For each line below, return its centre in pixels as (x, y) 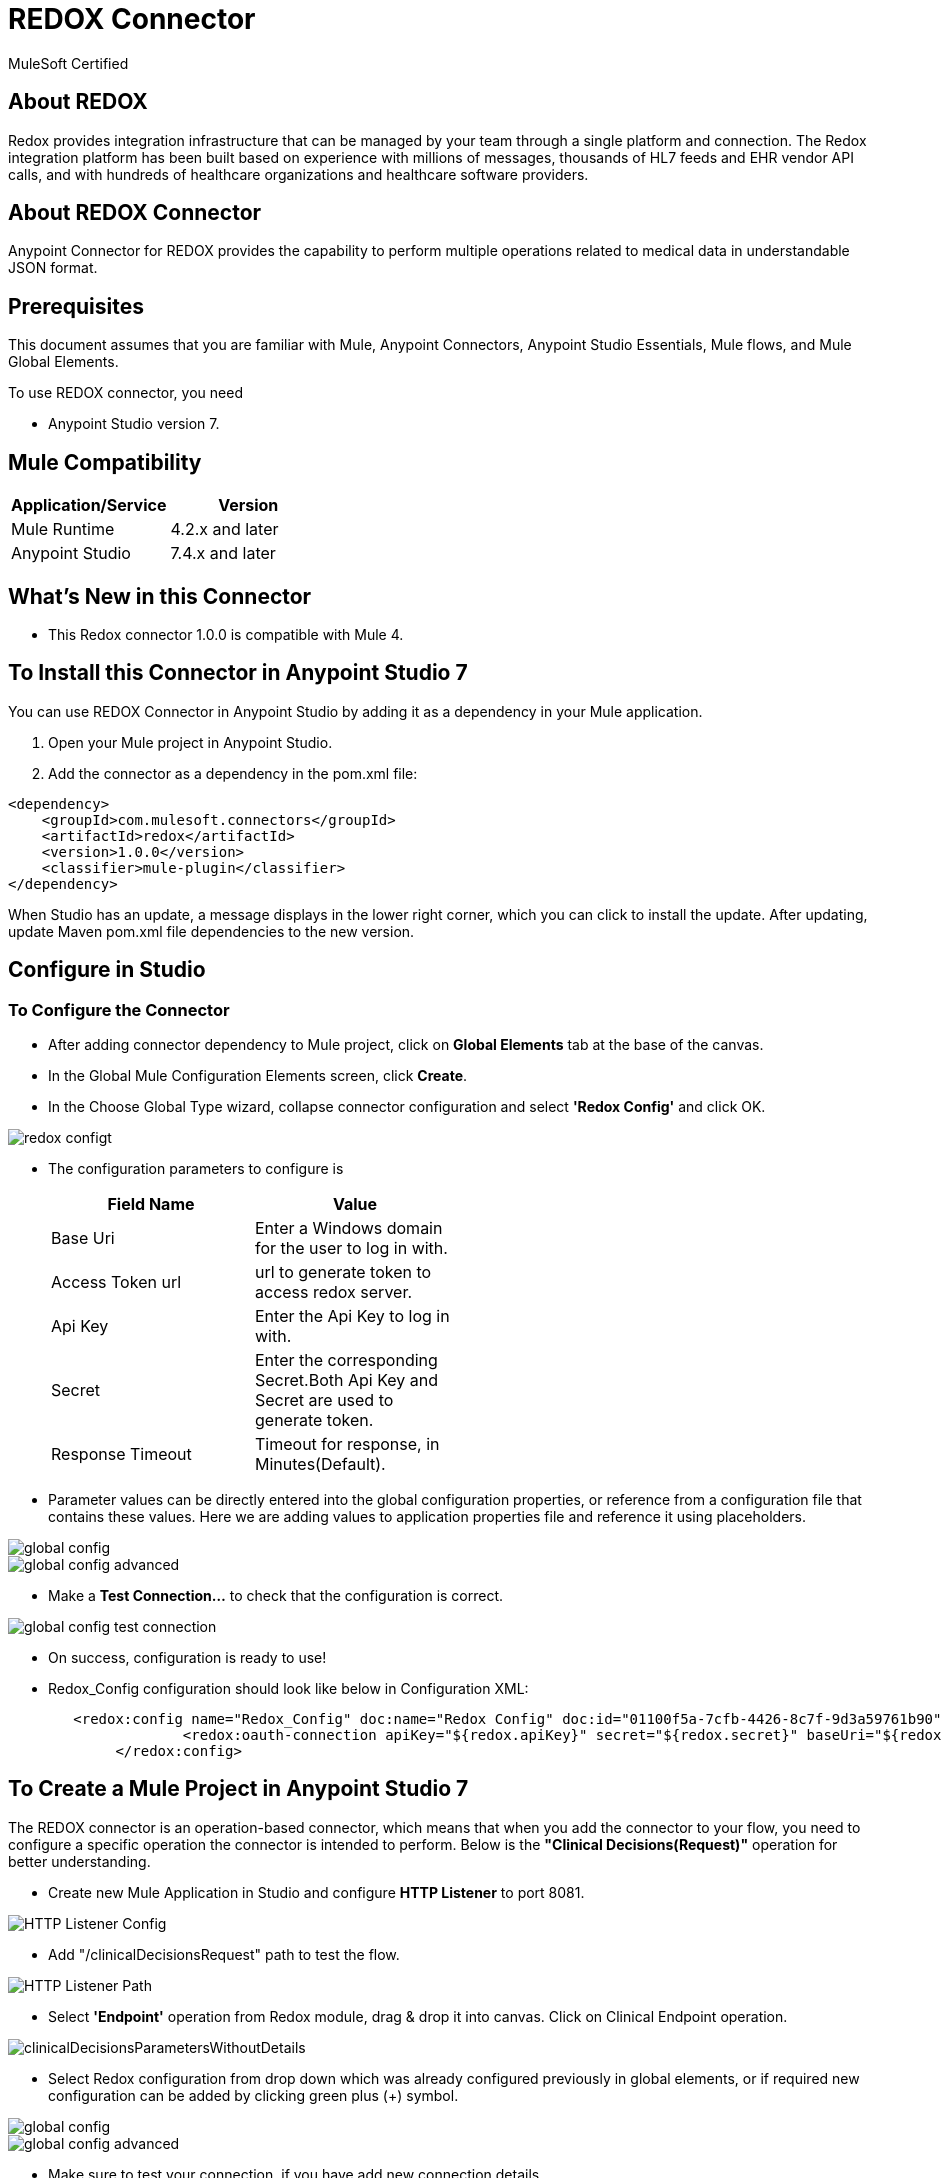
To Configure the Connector (119, 1009)
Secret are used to (324, 1400)
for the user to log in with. (351, 1248)
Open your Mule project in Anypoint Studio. (190, 742)
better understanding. (79, 1861)
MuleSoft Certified (68, 63)
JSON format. (53, 268)
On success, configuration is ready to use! (187, 1658)
